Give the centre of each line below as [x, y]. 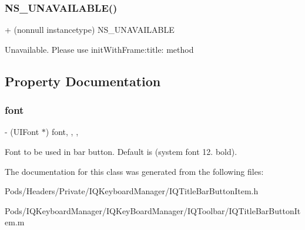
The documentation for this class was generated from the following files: [134, 171]
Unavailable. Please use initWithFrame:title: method [99, 49]
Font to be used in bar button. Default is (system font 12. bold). [121, 151]
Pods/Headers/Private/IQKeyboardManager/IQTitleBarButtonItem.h [132, 191]
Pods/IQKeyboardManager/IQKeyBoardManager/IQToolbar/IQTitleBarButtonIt [153, 210]
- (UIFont [22, 132]
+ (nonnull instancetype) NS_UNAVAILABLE [90, 30]
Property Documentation [83, 81]
